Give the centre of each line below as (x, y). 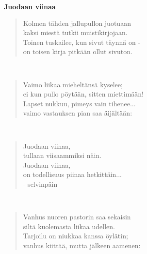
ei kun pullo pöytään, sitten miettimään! (83, 94)
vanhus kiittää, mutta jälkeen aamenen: (82, 245)
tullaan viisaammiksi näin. (62, 155)
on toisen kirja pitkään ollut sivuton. (78, 51)
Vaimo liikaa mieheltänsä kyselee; (73, 84)
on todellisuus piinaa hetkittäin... (73, 174)
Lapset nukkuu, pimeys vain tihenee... (79, 103)
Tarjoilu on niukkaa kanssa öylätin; (75, 236)
